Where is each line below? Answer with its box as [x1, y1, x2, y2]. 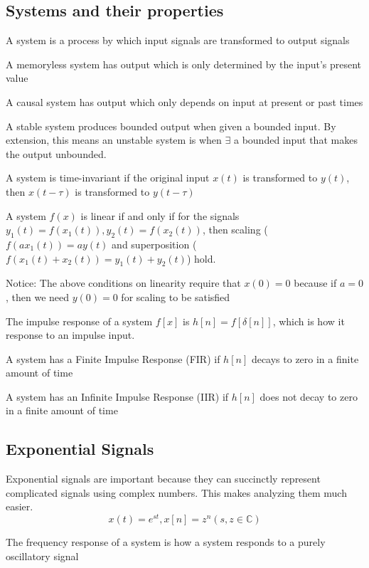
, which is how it [272, 313, 345, 328]
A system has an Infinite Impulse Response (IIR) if [6, 389, 229, 404]
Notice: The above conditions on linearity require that [6, 275, 241, 290]
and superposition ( [112, 236, 197, 251]
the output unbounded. [6, 146, 107, 161]
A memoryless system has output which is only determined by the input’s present [6, 56, 362, 71]
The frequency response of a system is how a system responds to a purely [6, 535, 326, 549]
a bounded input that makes [233, 132, 358, 147]
